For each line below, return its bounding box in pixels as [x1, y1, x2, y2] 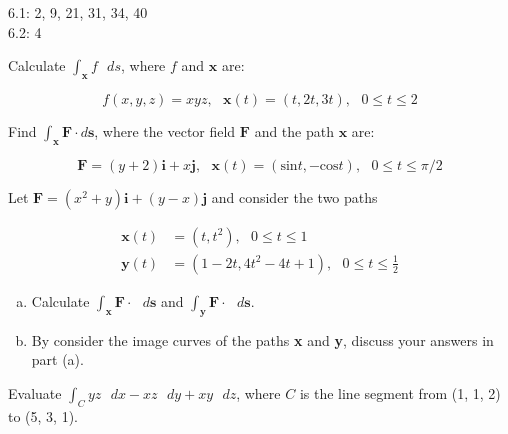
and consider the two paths [211, 186, 378, 207]
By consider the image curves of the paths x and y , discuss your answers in [31, 329, 494, 350]
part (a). [31, 349, 84, 370]
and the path [254, 120, 334, 141]
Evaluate [8, 382, 62, 403]
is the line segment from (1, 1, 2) [299, 382, 501, 403]
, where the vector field [94, 120, 236, 141]
